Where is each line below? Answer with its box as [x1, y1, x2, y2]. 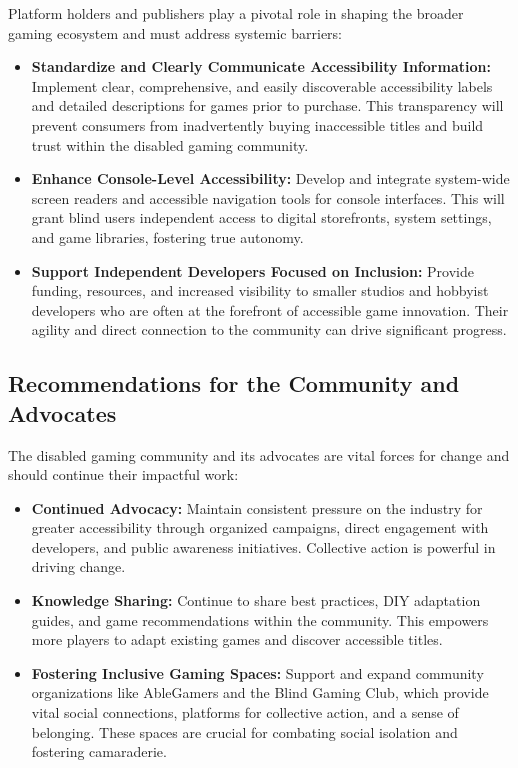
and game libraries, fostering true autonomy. [31, 226, 304, 247]
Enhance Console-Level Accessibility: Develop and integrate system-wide [31, 168, 510, 189]
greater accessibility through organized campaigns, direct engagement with [31, 517, 489, 538]
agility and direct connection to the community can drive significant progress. [31, 319, 507, 340]
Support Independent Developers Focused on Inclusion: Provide [31, 260, 474, 281]
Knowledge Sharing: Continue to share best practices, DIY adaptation [31, 590, 481, 611]
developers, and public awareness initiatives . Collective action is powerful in [31, 536, 496, 557]
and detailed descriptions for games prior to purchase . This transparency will [31, 95, 504, 116]
